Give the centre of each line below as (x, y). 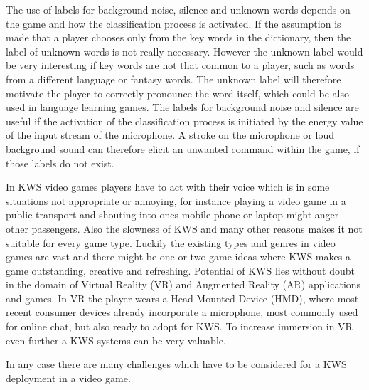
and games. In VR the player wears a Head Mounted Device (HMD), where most (182, 298)
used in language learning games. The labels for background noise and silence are (182, 107)
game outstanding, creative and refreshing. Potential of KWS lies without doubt (180, 270)
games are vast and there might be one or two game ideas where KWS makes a (178, 257)
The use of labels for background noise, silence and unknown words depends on (178, 9)
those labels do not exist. (60, 163)
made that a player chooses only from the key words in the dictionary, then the (178, 37)
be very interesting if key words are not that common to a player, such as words (180, 65)
